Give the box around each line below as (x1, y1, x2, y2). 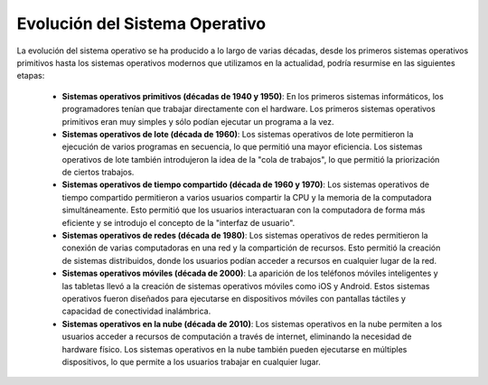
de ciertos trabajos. (61, 167, 135, 178)
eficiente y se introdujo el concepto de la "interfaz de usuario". (61, 217, 296, 228)
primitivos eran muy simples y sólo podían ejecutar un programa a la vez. (61, 116, 334, 127)
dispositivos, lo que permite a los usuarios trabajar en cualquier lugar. (61, 356, 321, 367)
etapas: (16, 70, 45, 81)
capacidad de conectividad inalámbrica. (61, 305, 211, 316)
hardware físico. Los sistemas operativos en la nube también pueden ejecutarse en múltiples (61, 343, 408, 354)
